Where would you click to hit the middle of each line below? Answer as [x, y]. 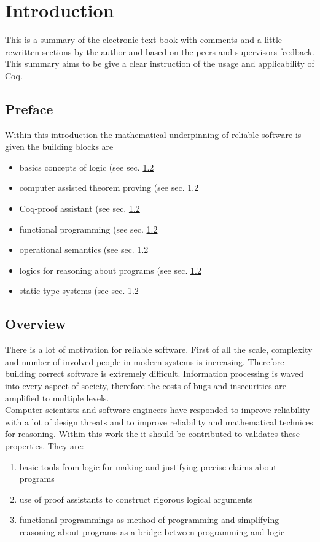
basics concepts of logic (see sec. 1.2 [87, 167]
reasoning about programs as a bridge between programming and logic [152, 531]
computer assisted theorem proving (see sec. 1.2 [109, 188]
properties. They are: [45, 446]
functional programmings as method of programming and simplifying [149, 520]
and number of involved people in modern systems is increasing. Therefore [145, 361]
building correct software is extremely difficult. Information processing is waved [154, 374]
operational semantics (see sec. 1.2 [84, 250]
